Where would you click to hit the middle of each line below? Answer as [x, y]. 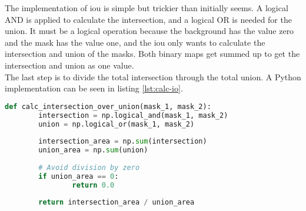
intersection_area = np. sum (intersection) [123, 142]
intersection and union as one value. [69, 65]
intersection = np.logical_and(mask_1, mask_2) [133, 115]
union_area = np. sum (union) [93, 150]
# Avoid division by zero [89, 167]
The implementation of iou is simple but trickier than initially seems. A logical [147, 8]
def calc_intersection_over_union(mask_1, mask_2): [108, 106]
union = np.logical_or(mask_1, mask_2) [117, 124]
